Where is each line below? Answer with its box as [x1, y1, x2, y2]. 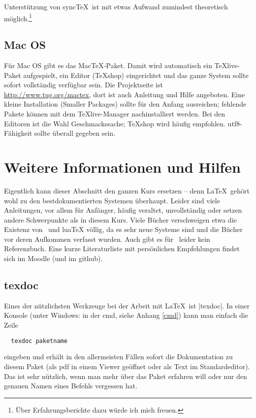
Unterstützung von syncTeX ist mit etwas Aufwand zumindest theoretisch [4, 1, 228, 11]
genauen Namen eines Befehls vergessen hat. [4, 380, 137, 391]
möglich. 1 [4, 11, 32, 23]
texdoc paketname [11, 337, 67, 344]
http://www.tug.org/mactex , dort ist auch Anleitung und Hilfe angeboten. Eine [4, 89, 245, 99]
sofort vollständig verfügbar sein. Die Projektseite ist [4, 79, 163, 90]
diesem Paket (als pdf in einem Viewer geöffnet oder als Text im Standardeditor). [4, 361, 250, 371]
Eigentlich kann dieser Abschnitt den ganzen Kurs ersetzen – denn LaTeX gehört [4, 185, 250, 195]
